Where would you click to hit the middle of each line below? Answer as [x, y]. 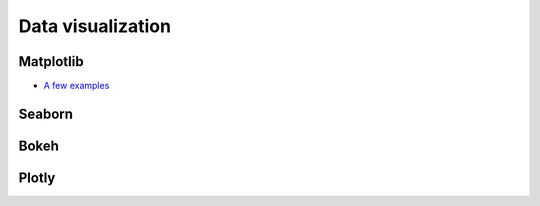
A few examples [76, 86]
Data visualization [95, 26]
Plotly [37, 177]
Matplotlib [51, 61]
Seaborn [46, 113]
